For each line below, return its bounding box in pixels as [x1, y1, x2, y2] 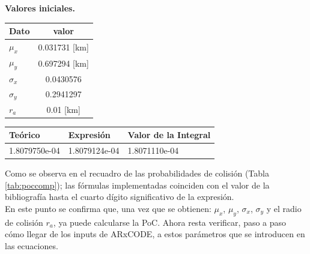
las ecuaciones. [5, 239, 58, 252]
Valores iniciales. [5, 2, 75, 14]
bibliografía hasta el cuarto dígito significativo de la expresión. [5, 190, 234, 203]
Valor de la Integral [127, 129, 211, 141]
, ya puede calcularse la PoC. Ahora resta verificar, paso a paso [53, 216, 287, 228]
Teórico [9, 129, 40, 141]
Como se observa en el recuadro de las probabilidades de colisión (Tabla [5, 167, 269, 180]
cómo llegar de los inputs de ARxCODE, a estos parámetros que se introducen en [5, 228, 305, 240]
